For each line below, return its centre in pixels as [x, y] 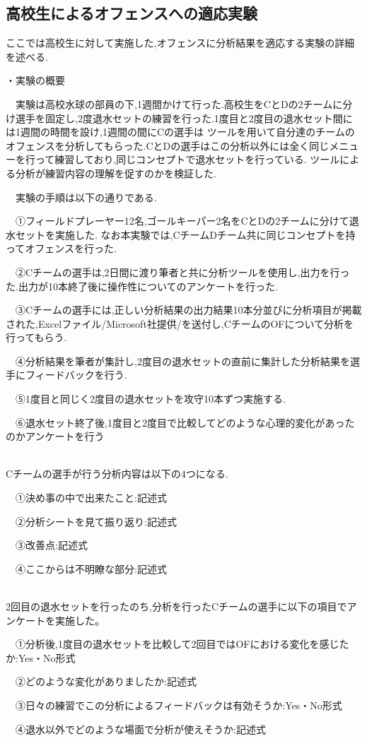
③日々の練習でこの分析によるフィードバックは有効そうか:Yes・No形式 [179, 705]
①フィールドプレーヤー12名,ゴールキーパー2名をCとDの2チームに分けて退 [187, 221]
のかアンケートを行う [55, 436]
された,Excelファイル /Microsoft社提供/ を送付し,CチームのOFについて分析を [180, 323]
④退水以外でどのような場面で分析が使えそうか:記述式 [140, 729]
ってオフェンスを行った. [61, 248]
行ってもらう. [36, 337]
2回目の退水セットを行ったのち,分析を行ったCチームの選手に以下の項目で [176, 606]
